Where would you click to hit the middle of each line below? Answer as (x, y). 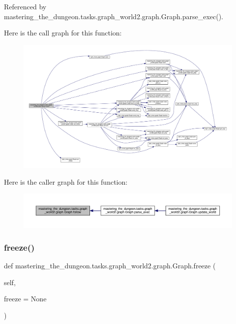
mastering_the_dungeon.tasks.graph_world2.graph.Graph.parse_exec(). (114, 16)
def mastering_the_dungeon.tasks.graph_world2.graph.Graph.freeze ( (110, 266)
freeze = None (25, 299)
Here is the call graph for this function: (63, 33)
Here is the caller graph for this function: (66, 181)
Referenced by (25, 6)
